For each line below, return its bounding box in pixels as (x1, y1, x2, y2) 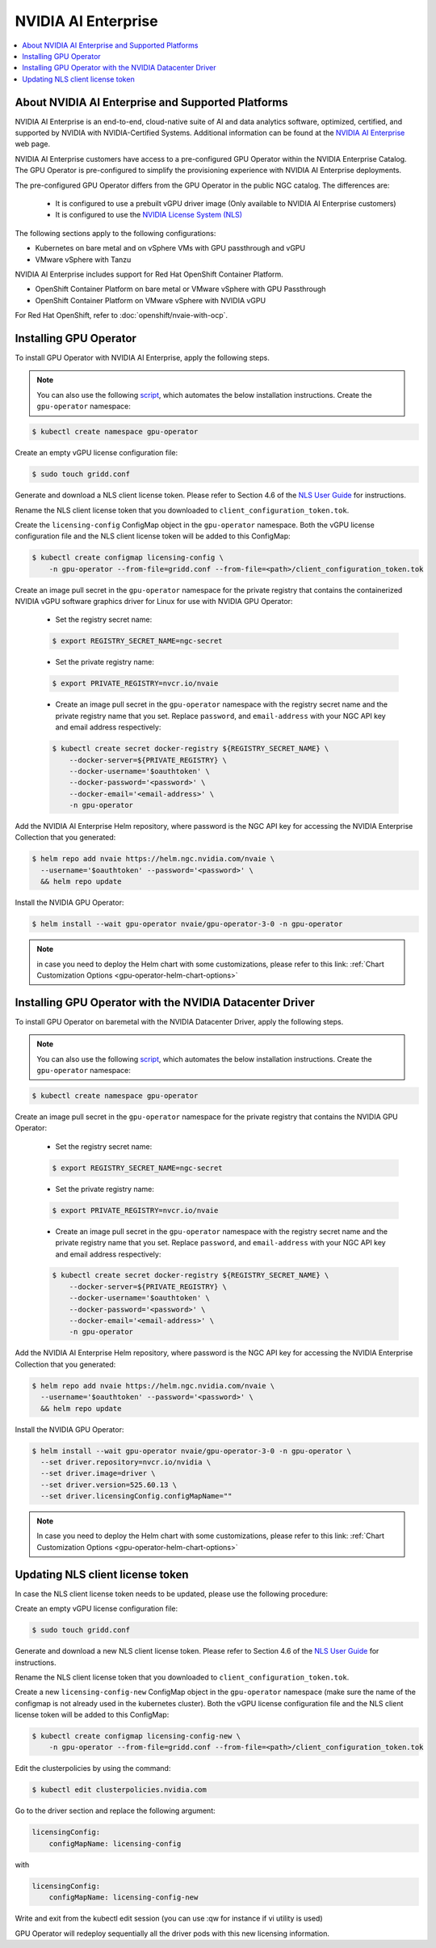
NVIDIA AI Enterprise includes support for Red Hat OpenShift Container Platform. (15, 269, 284, 279)
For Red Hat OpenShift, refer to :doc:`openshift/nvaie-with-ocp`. (15, 311, 228, 320)
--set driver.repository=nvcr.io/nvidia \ (40, 1457, 212, 1467)
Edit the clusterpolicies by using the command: (15, 1764, 171, 1773)
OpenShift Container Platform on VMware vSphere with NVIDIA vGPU (35, 295, 266, 305)
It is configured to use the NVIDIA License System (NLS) (55, 210, 242, 220)
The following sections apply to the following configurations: (15, 228, 216, 238)
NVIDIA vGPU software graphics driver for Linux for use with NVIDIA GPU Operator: (15, 597, 293, 606)
